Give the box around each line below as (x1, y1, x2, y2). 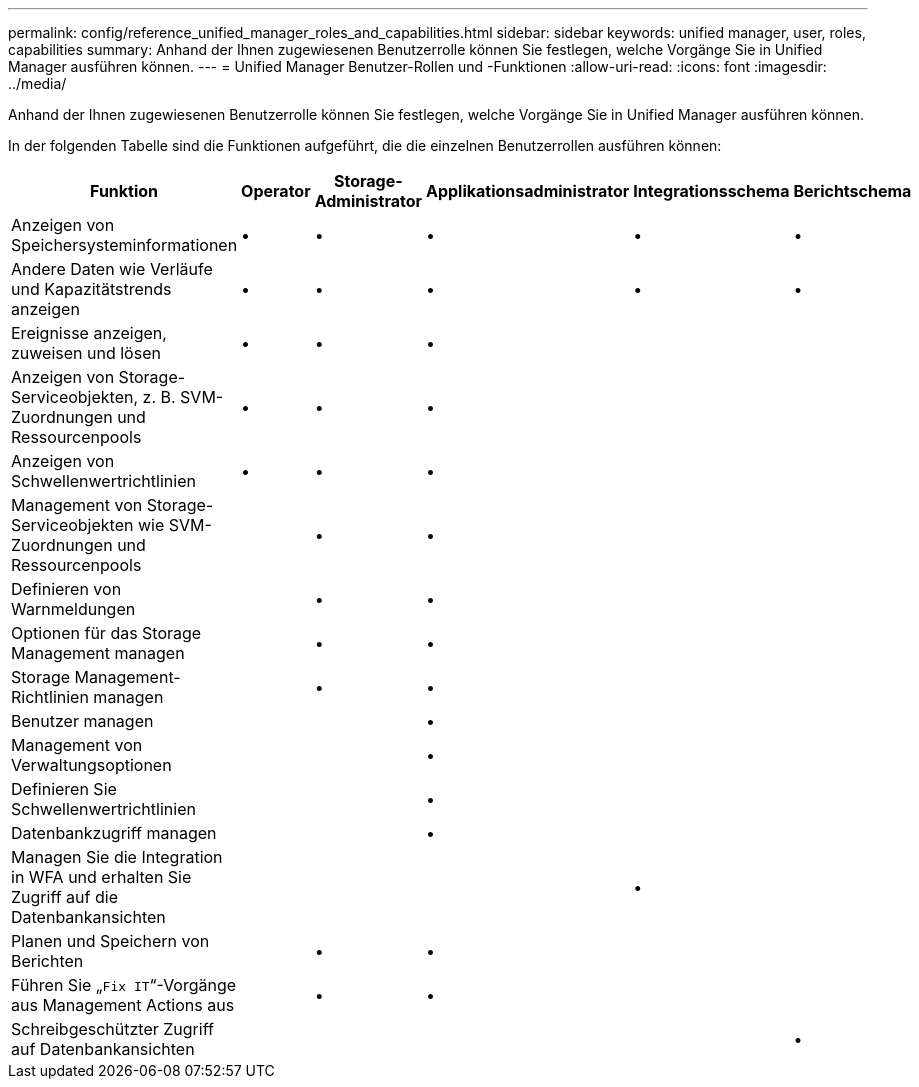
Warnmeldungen (11, 599, 136, 619)
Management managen (11, 643, 185, 663)
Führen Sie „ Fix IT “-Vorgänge (11, 975, 237, 995)
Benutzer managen (11, 711, 154, 731)
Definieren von (11, 579, 122, 599)
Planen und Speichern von (11, 931, 210, 951)
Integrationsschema (633, 181, 790, 201)
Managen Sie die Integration (11, 847, 223, 867)
